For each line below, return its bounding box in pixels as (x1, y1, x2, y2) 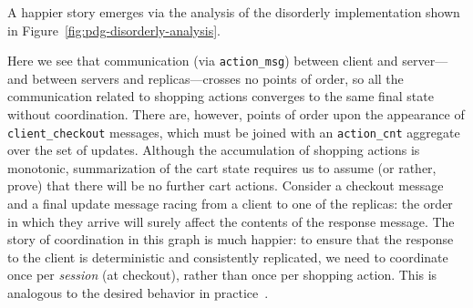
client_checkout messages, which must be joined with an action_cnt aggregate (7, 122, 460, 141)
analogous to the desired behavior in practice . (7, 283, 269, 303)
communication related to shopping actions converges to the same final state (7, 87, 434, 106)
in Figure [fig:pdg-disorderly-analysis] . (7, 20, 221, 39)
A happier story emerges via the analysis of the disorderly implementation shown (7, 3, 460, 21)
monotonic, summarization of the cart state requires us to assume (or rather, (7, 158, 437, 177)
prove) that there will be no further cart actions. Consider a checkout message (7, 176, 444, 195)
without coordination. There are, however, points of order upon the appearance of (7, 105, 465, 124)
